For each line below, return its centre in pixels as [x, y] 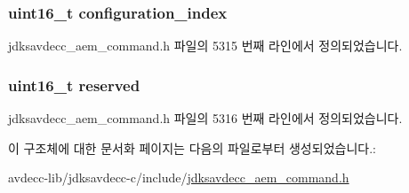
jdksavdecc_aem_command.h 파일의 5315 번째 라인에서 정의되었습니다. [205, 46]
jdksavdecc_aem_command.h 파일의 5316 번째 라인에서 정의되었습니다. [205, 118]
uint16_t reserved [74, 85]
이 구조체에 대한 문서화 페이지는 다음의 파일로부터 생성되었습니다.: [192, 147]
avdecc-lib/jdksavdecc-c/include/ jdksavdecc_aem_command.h [179, 178]
